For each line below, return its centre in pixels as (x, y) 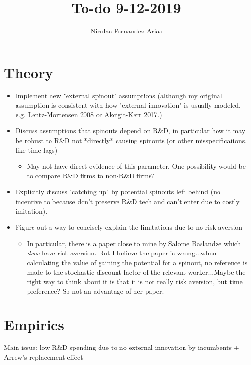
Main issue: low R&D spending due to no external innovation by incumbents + (122, 347)
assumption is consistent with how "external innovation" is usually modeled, (128, 105)
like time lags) (36, 150)
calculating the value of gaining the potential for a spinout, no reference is (137, 262)
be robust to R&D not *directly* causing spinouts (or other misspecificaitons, (131, 140)
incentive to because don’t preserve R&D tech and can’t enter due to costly (127, 201)
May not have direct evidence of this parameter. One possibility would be (136, 166)
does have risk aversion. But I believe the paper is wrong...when (122, 253)
